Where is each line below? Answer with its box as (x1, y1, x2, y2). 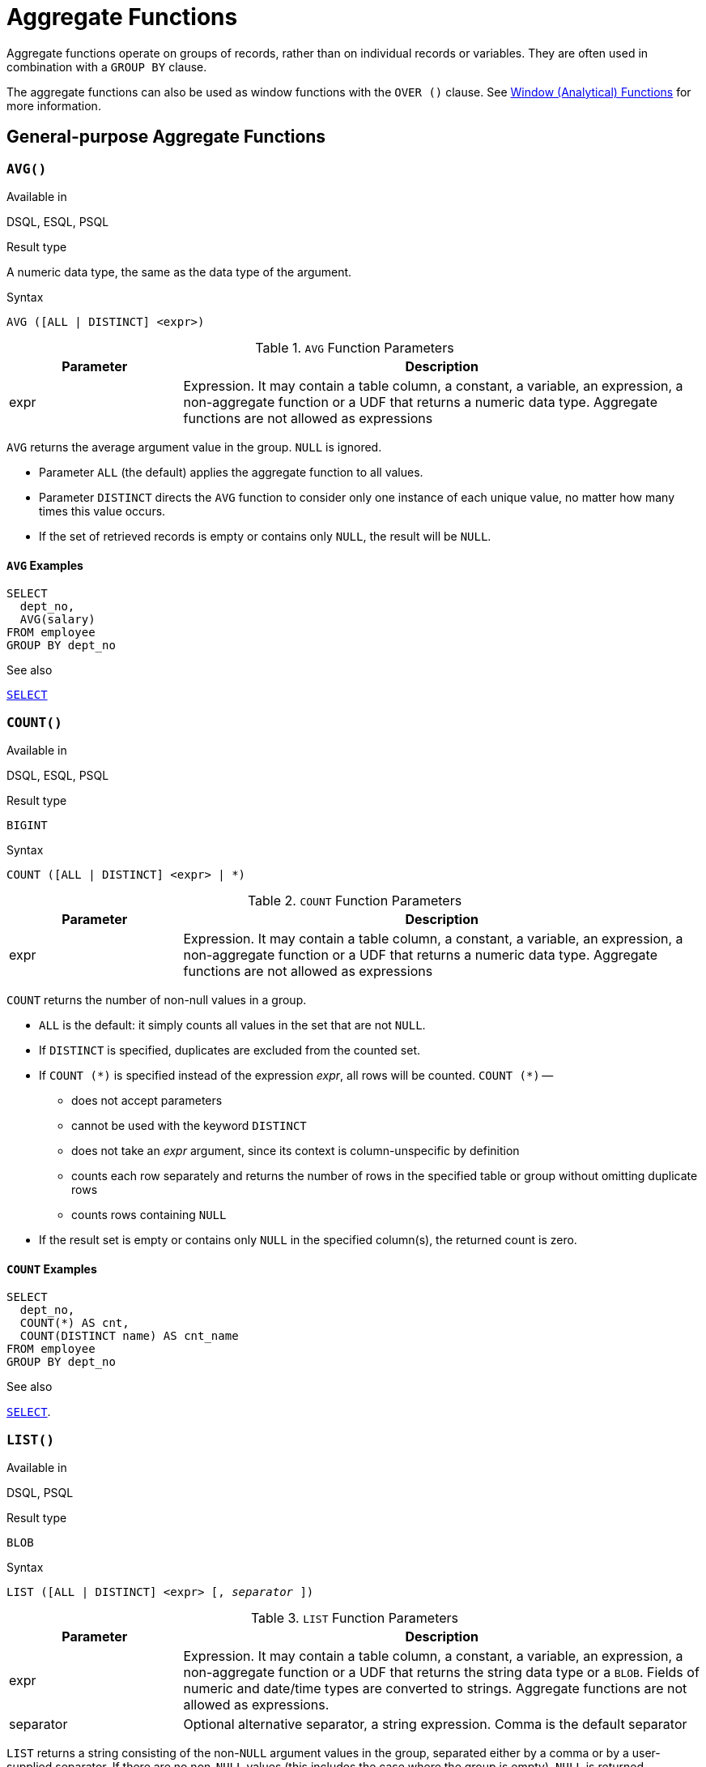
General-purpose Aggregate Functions (6, 126, 326, 148)
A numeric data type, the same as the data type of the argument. (6, 264, 352, 279)
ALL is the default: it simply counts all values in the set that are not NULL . (39, 1017, 426, 1032)
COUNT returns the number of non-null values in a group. (6, 992, 307, 1007)
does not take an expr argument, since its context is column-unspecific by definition (71, 1143, 520, 1157)
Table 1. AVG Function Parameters (255, 339, 454, 356)
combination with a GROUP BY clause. (6, 59, 207, 74)
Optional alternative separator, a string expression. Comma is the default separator (183, 1715, 687, 1732)
